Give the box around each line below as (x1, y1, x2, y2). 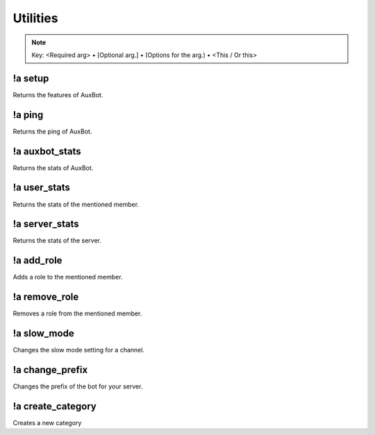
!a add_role (12, 254, 62, 267)
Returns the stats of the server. (12, 236, 102, 245)
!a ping (12, 108, 44, 121)
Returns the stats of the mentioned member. (12, 200, 139, 208)
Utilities (12, 10, 58, 26)
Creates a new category (12, 419, 82, 427)
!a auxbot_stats (12, 145, 81, 157)
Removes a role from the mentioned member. (12, 309, 142, 318)
